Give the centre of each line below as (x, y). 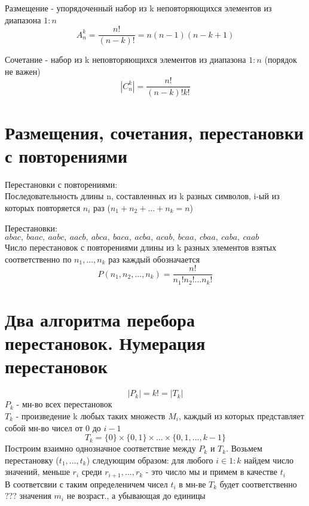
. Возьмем (244, 448)
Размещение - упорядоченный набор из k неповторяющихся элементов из (138, 8)
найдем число (269, 460)
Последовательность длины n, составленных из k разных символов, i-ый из (142, 196)
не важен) (23, 71)
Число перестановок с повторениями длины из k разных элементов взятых (141, 247)
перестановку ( (32, 460)
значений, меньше (37, 472)
